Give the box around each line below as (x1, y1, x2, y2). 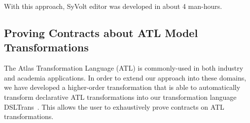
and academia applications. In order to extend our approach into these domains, (4, 72, 247, 82)
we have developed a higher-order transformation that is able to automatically (4, 82, 241, 92)
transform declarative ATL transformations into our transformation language (4, 91, 237, 102)
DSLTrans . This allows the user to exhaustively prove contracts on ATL (4, 101, 224, 112)
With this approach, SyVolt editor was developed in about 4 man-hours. (4, 1, 222, 11)
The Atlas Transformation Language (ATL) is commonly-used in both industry (4, 63, 244, 73)
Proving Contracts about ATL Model (4, 25, 198, 40)
